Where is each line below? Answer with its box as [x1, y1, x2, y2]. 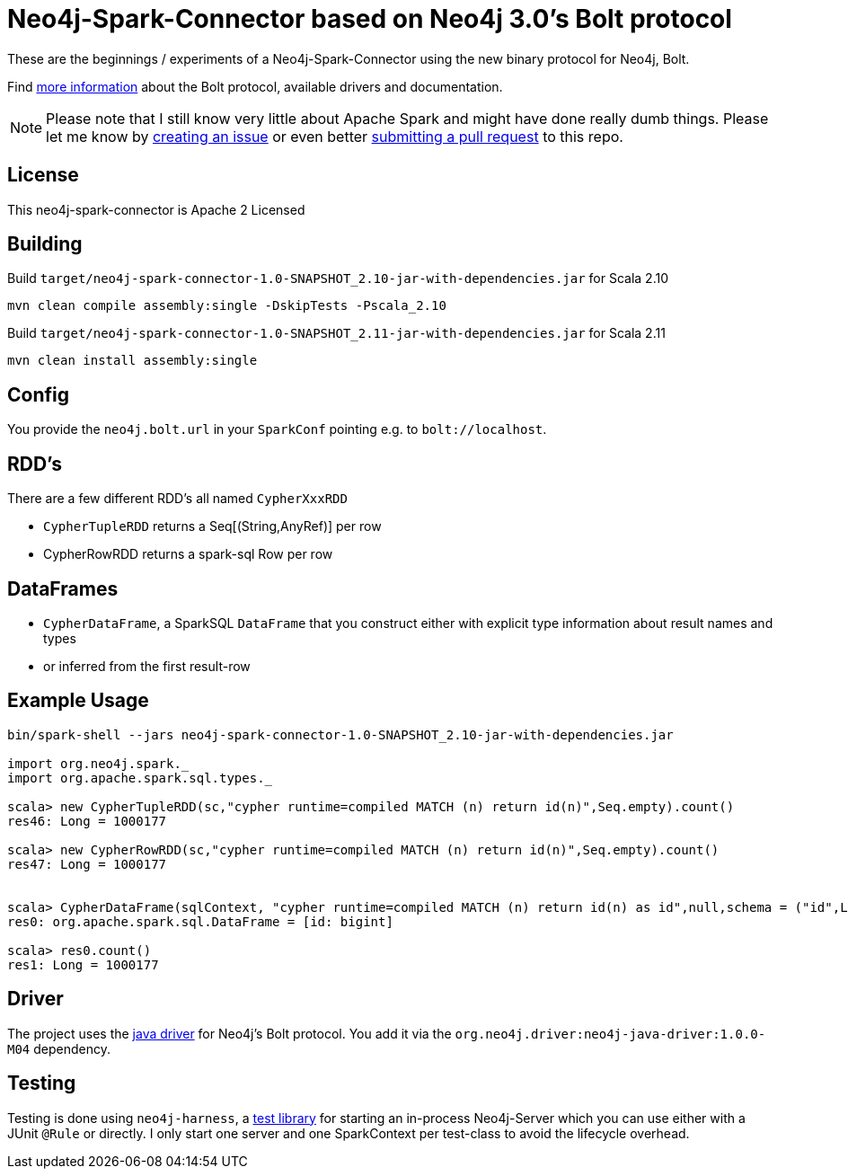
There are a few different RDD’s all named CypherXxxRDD [7, 491, 348, 507]
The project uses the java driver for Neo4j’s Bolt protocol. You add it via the [7, 1025, 452, 1041]
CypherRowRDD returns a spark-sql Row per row [43, 546, 333, 562]
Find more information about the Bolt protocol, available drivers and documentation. [7, 78, 503, 94]
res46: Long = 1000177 [7, 813, 167, 828]
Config [7, 383, 69, 406]
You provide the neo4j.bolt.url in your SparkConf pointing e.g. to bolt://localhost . [7, 421, 547, 438]
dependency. [33, 1040, 110, 1057]
